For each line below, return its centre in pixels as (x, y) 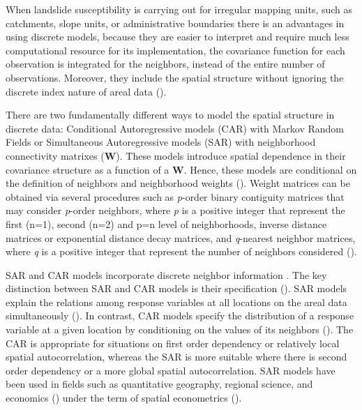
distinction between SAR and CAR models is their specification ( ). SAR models (176, 288)
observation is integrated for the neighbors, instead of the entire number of (165, 64)
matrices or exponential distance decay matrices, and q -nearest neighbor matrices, (181, 237)
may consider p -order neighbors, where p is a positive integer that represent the (175, 210)
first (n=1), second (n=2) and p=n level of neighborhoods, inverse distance (166, 223)
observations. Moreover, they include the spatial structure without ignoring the (175, 77)
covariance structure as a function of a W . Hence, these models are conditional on (181, 169)
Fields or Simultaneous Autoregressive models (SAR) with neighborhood (161, 142)
